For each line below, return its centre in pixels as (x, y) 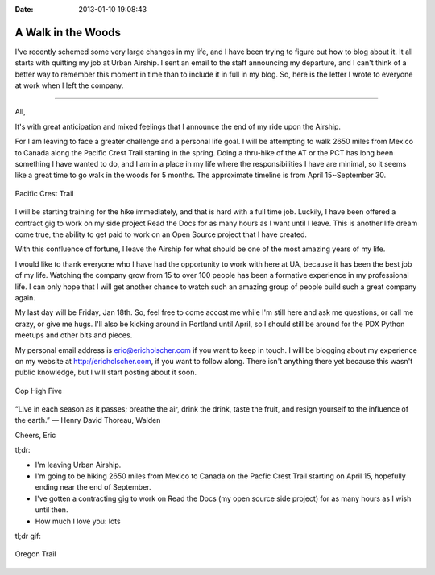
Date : (24, 9)
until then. (52, 510)
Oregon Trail (35, 554)
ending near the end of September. (93, 487)
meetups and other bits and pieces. (74, 335)
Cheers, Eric (35, 435)
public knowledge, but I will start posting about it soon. (106, 372)
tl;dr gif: (28, 536)
